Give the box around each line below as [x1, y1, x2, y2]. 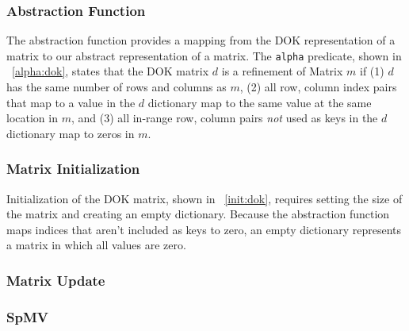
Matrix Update [6, 270, 105, 290]
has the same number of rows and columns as [6, 79, 227, 95]
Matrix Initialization [6, 159, 140, 179]
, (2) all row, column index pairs [239, 79, 397, 95]
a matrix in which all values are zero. [6, 237, 186, 253]
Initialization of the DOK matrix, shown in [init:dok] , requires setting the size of [6, 190, 403, 206]
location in [6, 110, 58, 126]
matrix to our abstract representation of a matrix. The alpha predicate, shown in [6, 47, 402, 64]
